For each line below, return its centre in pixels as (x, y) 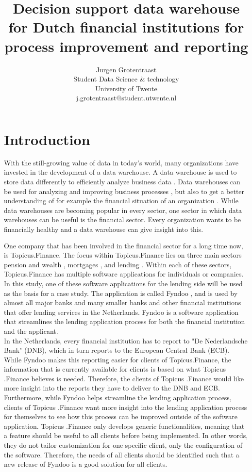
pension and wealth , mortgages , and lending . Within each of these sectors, (118, 264)
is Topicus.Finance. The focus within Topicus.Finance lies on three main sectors (123, 255)
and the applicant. (31, 331)
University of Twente (126, 88)
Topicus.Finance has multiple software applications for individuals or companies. (124, 274)
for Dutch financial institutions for (126, 27)
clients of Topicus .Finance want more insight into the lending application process (126, 407)
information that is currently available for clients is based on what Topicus (115, 369)
